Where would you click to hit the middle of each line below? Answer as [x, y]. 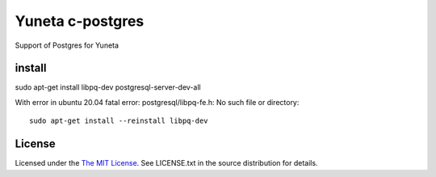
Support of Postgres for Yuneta [67, 45]
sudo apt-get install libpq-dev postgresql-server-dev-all [108, 87]
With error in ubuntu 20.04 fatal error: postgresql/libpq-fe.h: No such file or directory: [157, 102]
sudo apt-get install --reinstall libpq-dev [119, 121]
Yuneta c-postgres [80, 21]
